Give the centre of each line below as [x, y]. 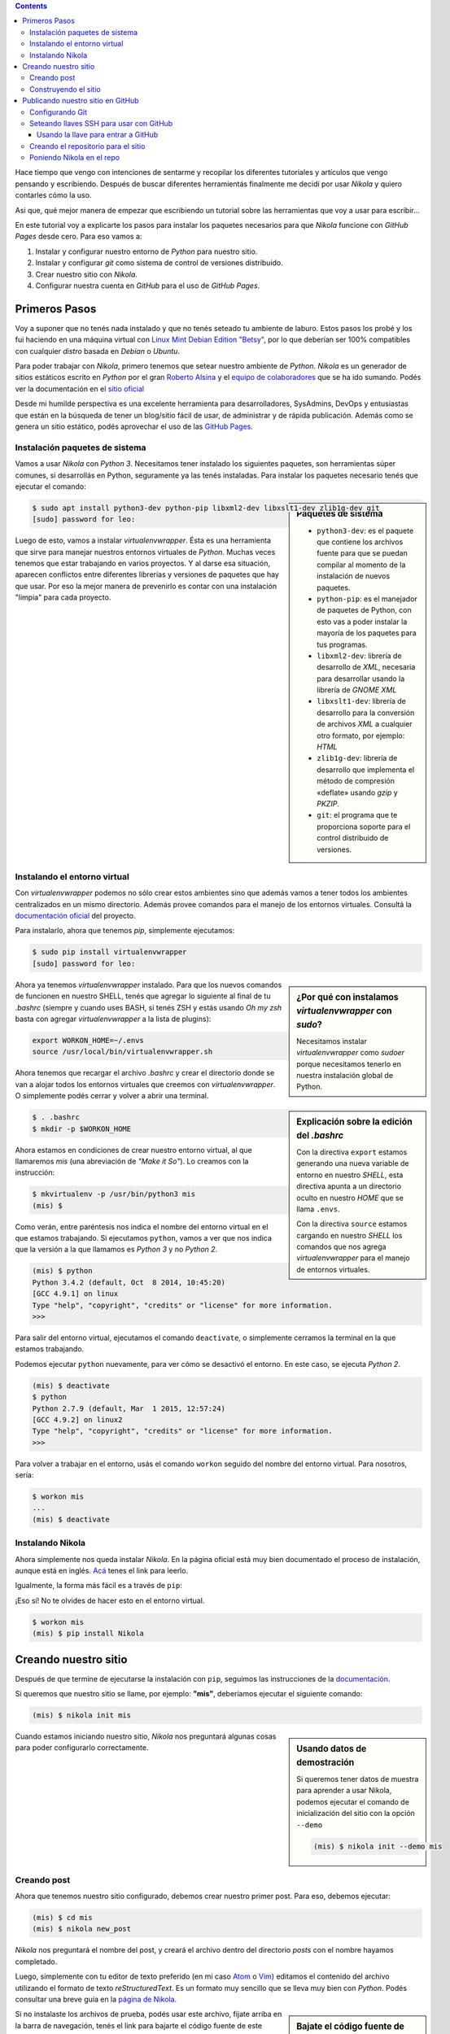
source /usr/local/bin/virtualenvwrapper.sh [122, 1052]
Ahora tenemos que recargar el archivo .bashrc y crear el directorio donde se [145, 1073]
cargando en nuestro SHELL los [350, 1235]
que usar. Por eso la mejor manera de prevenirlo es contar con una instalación [146, 586]
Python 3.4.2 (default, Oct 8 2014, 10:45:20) [129, 1282]
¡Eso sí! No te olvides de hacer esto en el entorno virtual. [110, 1600]
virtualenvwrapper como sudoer [351, 1053]
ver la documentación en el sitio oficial [80, 388]
